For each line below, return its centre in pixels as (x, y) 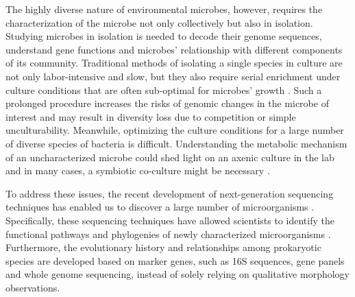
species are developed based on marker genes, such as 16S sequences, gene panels (175, 260)
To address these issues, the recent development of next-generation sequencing (170, 193)
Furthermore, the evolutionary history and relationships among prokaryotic (163, 247)
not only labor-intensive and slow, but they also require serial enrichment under (173, 76)
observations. (33, 287)
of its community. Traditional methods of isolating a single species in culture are (174, 63)
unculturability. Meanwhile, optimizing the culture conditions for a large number (175, 130)
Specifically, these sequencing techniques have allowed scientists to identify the (170, 220)
